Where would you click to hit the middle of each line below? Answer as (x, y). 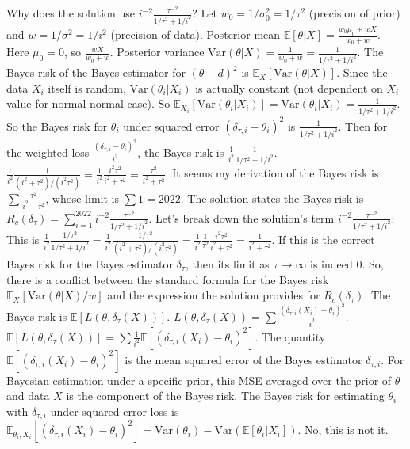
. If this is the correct (323, 239)
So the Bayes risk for (57, 126)
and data (28, 396)
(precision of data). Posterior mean (195, 34)
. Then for (363, 126)
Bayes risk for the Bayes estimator (90, 263)
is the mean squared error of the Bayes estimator (243, 359)
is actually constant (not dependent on (289, 88)
